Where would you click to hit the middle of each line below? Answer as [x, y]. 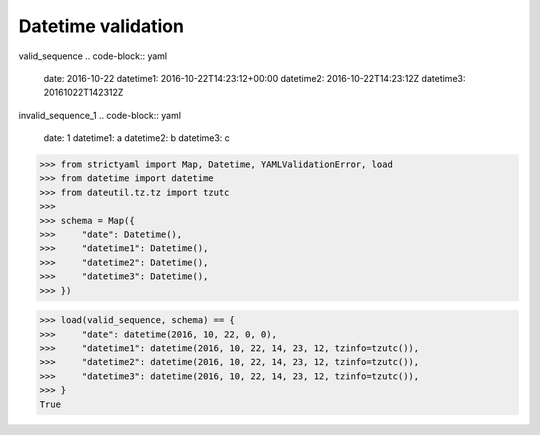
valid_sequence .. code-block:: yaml [93, 56]
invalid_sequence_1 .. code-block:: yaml [100, 115]
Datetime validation [101, 26]
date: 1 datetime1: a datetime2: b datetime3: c [136, 138]
